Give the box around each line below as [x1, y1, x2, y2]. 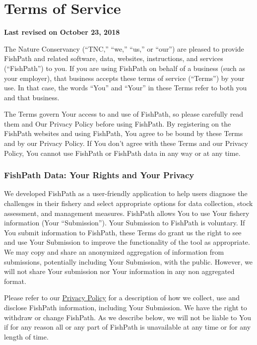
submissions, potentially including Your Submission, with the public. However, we [4, 256, 253, 267]
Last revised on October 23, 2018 [4, 27, 120, 37]
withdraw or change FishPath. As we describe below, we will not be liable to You [4, 312, 252, 322]
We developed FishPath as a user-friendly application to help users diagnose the [4, 188, 248, 199]
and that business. [4, 92, 60, 102]
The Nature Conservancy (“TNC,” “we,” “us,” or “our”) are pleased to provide [4, 43, 244, 54]
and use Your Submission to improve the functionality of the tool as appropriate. [4, 237, 250, 247]
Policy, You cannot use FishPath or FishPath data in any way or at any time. [4, 147, 241, 158]
